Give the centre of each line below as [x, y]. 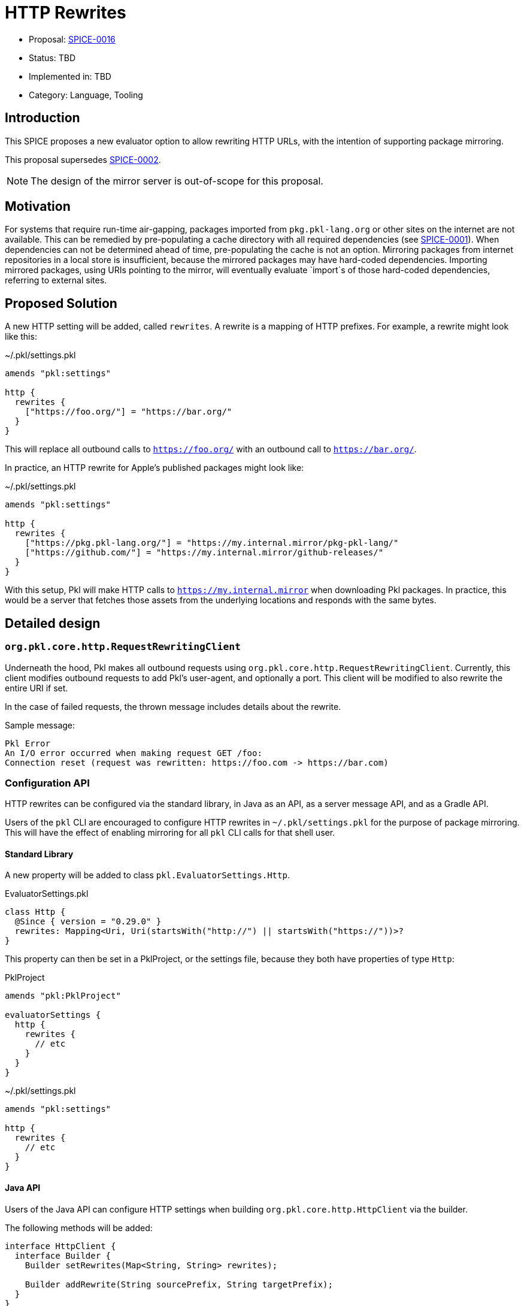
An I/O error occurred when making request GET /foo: [134, 753]
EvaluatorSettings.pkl [47, 894]
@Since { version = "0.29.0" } [88, 922]
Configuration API [47, 783]
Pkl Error [28, 743]
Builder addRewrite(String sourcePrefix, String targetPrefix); [179, 1284]
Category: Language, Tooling [86, 95]
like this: [21, 337]
